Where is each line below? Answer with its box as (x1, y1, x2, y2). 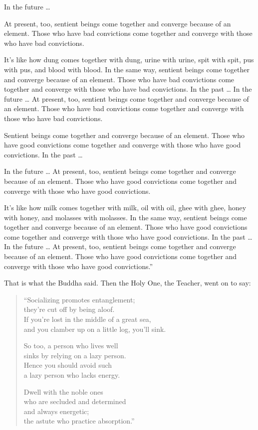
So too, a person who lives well (23, 340, 118, 351)
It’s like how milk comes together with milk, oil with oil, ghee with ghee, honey (4, 202, 247, 213)
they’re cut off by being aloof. (23, 304, 115, 314)
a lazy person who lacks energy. (23, 370, 120, 380)
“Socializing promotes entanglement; (23, 294, 135, 304)
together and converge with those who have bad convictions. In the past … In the (4, 84, 252, 94)
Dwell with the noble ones (23, 386, 103, 397)
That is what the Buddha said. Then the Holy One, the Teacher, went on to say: (4, 278, 251, 288)
